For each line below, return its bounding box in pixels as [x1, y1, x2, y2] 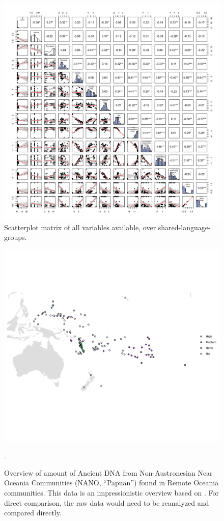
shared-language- [158, 222, 211, 232]
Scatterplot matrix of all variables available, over [4, 222, 156, 232]
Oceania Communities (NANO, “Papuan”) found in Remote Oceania [4, 477, 219, 488]
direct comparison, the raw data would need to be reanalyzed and [4, 497, 209, 508]
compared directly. [4, 507, 62, 518]
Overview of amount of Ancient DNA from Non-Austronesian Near [4, 467, 213, 478]
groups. [4, 232, 27, 242]
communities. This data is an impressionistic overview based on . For [4, 487, 219, 498]
